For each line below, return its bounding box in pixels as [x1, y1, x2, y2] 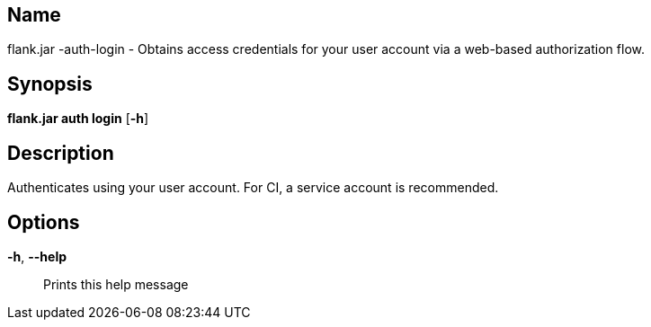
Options [7, 210, 80, 234]
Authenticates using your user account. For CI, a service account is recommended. [7, 180, 499, 196]
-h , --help [7, 248, 67, 264]
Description [7, 141, 114, 164]
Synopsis [7, 72, 93, 95]
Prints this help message [43, 276, 189, 292]
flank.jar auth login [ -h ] [7, 110, 149, 127]
